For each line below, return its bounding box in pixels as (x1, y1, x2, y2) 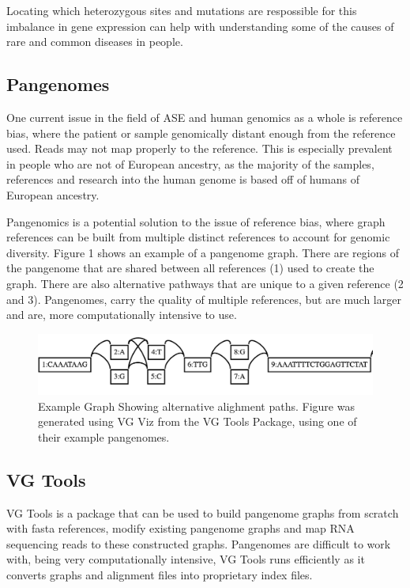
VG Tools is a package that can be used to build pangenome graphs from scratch (6, 504, 399, 521)
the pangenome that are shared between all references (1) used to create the (6, 260, 374, 276)
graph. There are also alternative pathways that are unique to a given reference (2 (6, 275, 404, 291)
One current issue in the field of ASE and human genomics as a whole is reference (6, 108, 403, 125)
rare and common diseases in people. (6, 33, 183, 50)
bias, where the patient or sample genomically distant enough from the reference (6, 124, 396, 141)
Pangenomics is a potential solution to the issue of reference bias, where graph (6, 213, 386, 230)
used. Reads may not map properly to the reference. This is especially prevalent (6, 140, 393, 157)
